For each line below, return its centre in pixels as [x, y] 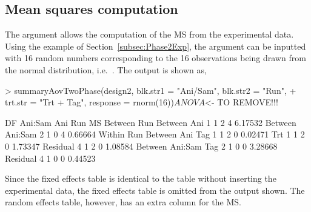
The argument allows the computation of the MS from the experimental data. [149, 34]
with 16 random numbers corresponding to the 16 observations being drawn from [155, 58]
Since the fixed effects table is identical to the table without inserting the [141, 178]
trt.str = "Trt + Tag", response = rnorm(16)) [89, 102]
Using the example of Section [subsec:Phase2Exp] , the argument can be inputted [155, 46]
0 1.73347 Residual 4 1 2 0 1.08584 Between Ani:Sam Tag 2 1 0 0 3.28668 [141, 146]
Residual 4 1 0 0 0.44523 [50, 158]
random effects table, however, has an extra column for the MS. [123, 202]
